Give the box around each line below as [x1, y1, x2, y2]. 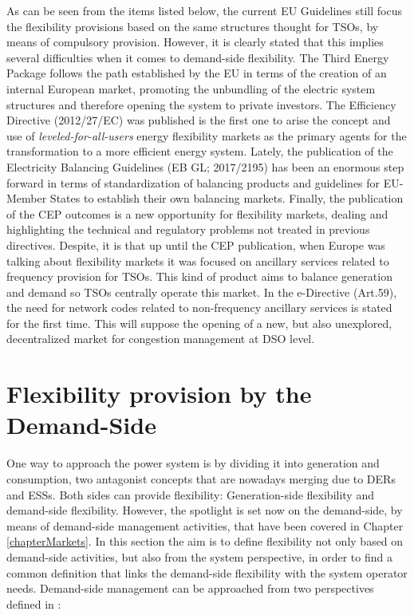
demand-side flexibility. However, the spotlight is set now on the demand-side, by [6, 502, 403, 518]
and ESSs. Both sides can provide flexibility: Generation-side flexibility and [6, 486, 374, 503]
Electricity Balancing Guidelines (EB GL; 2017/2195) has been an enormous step [6, 158, 404, 175]
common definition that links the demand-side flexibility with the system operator [6, 564, 408, 581]
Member [6, 190, 47, 207]
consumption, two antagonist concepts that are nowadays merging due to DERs [6, 470, 396, 487]
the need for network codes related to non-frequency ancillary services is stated [6, 299, 392, 316]
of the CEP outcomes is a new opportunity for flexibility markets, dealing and [6, 205, 388, 222]
